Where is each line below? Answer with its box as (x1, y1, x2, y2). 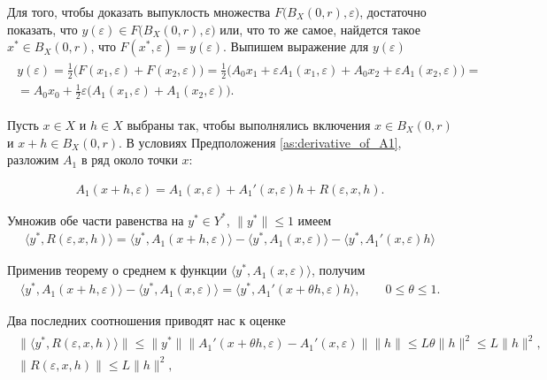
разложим (7, 150, 59, 169)
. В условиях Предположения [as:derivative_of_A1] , (119, 133, 402, 151)
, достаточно (359, 3, 427, 20)
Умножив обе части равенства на (7, 210, 184, 229)
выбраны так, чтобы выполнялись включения (127, 115, 371, 133)
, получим (312, 261, 366, 279)
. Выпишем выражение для (223, 37, 369, 56)
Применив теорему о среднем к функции (7, 261, 227, 279)
